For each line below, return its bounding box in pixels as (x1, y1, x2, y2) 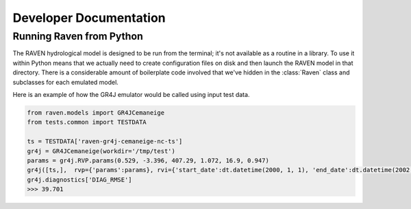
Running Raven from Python (12, 30, 143, 42)
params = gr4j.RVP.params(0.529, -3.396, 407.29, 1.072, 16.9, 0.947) (27, 156, 270, 164)
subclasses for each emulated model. (12, 78, 119, 86)
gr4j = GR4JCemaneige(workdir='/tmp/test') (27, 147, 176, 155)
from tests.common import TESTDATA (27, 118, 147, 126)
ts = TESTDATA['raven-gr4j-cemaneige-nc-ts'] (27, 137, 183, 145)
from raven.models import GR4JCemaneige (27, 109, 164, 116)
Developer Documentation (12, 10, 166, 25)
